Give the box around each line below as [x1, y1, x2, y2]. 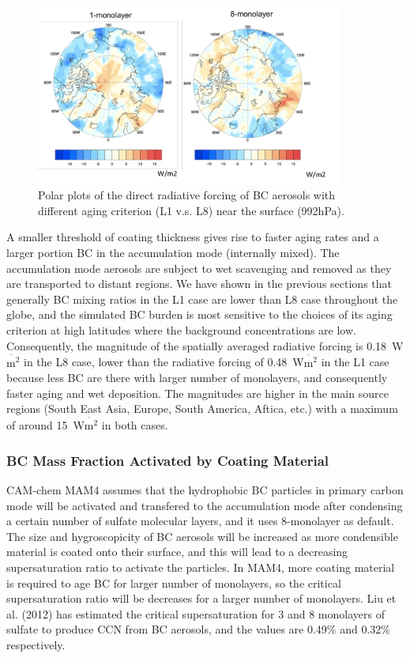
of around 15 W [6, 417, 85, 433]
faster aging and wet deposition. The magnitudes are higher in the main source [6, 384, 389, 401]
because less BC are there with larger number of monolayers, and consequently [6, 369, 388, 386]
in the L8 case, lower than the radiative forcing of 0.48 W [24, 354, 304, 370]
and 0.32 [340, 621, 382, 637]
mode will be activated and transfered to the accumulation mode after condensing [6, 497, 403, 513]
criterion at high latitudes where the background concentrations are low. [6, 322, 356, 338]
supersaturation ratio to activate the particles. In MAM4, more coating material [6, 558, 395, 575]
